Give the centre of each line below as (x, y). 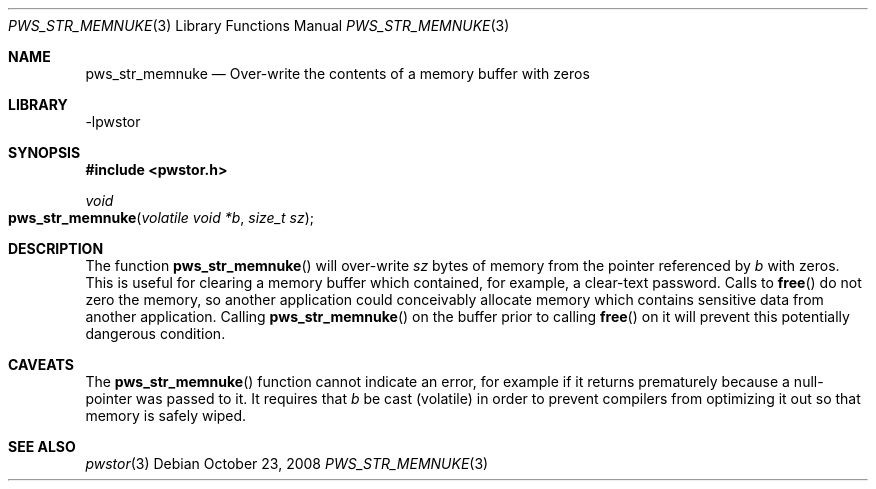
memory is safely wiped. (166, 415)
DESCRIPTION (56, 248)
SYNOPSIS (44, 152)
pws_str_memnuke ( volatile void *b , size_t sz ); (161, 217)
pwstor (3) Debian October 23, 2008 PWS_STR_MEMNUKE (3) (287, 463)
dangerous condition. (155, 333)
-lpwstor (113, 121)
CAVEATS (41, 364)
